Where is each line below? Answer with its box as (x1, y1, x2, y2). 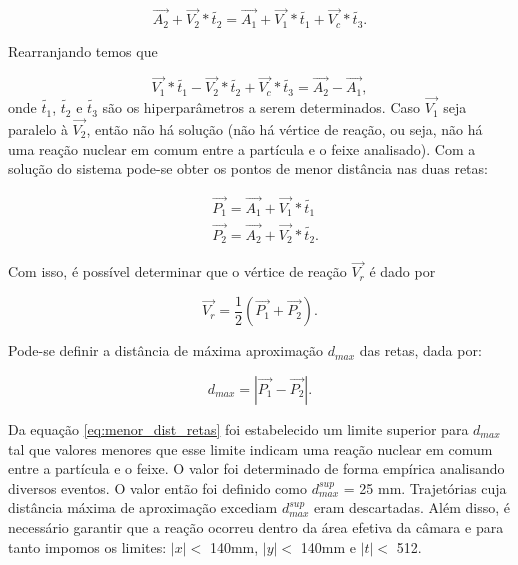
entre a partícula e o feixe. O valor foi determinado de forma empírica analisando (8, 458, 505, 479)
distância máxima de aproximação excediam (8, 497, 278, 518)
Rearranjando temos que (8, 40, 158, 61)
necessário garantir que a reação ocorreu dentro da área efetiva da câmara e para (8, 517, 504, 537)
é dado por (369, 261, 436, 282)
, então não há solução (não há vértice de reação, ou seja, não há (86, 118, 483, 139)
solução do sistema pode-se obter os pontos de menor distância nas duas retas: (8, 158, 488, 179)
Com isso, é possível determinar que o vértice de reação (8, 261, 347, 282)
